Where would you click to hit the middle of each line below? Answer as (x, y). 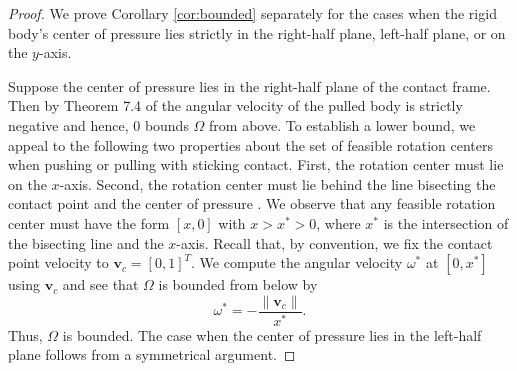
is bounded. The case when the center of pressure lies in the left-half (272, 334)
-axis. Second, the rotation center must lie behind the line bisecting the (277, 183)
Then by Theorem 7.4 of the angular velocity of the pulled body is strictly (235, 105)
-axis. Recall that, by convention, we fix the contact (334, 242)
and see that (100, 284)
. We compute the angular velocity (297, 262)
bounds (166, 124)
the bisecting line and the (86, 242)
